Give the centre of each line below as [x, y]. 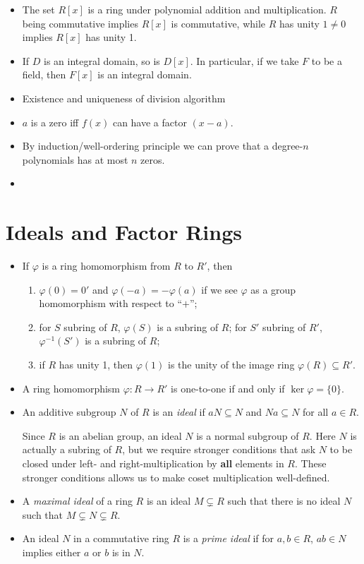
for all [316, 412]
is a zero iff [55, 122]
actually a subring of [67, 449]
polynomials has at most [75, 159]
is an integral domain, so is [102, 60]
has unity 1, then [96, 365]
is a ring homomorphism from [106, 266]
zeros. [153, 159]
